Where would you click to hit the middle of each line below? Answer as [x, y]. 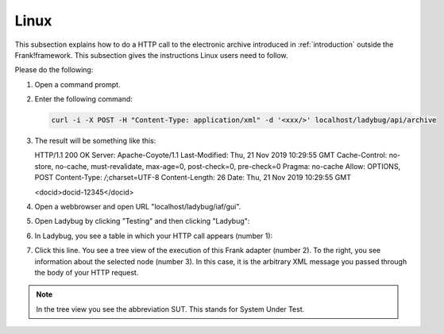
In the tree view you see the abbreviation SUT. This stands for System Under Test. [170, 309]
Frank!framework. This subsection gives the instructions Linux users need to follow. [152, 55]
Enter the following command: [83, 99]
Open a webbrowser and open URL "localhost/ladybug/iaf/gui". [138, 207]
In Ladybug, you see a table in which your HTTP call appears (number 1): [154, 236]
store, [44, 166]
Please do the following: [54, 70]
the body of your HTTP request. [87, 272]
